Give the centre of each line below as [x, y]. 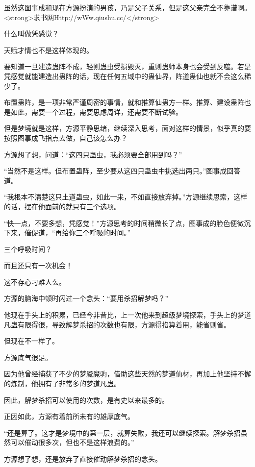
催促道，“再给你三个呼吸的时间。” [77, 233]
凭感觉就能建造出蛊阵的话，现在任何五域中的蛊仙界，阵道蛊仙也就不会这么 [124, 76]
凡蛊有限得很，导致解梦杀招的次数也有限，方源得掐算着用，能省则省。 [117, 324]
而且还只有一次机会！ [38, 265]
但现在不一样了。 [31, 341]
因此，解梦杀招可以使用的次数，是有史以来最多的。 [86, 400]
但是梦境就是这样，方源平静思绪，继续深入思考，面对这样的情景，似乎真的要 [127, 128]
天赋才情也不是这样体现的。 [49, 50]
